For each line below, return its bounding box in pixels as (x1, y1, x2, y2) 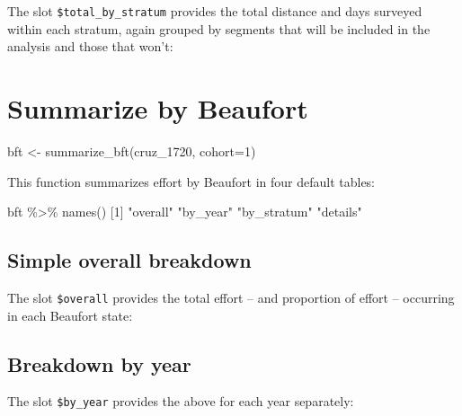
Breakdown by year (7, 350, 191, 377)
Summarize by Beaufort (7, 90, 308, 127)
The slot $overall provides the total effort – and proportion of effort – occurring (7, 288, 455, 306)
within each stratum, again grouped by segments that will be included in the (7, 19, 431, 38)
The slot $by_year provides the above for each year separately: (7, 392, 354, 411)
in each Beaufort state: (7, 305, 133, 324)
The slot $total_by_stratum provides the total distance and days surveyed (7, 2, 422, 20)
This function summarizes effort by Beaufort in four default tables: (7, 172, 376, 190)
